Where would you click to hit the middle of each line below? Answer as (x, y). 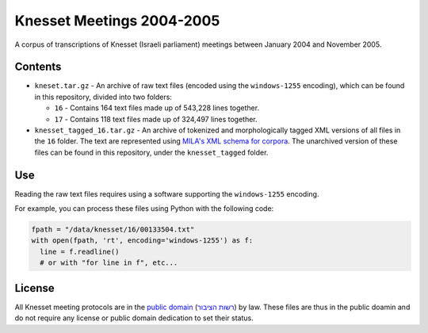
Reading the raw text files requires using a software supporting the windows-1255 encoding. (167, 193)
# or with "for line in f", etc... (109, 263)
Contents (38, 67)
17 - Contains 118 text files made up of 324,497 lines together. (156, 119)
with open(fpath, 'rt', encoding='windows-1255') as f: (142, 241)
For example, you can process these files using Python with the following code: (144, 209)
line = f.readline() (80, 251)
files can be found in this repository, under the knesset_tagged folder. (151, 152)
